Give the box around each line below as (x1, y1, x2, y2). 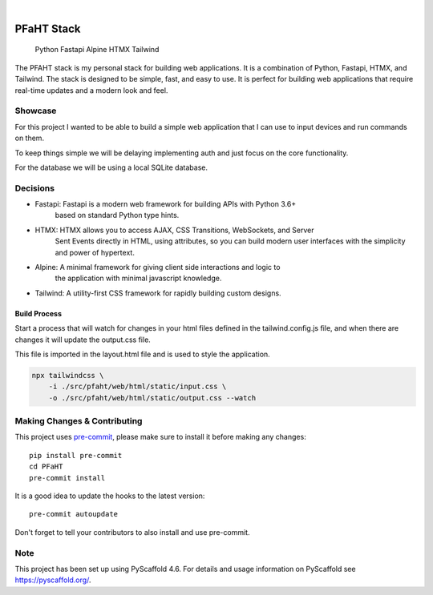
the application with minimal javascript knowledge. (55, 273, 222, 283)
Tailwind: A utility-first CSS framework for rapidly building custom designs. (34, 288, 281, 298)
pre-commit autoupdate (29, 509, 119, 519)
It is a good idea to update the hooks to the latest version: (14, 491, 205, 501)
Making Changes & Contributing (14, 416, 143, 427)
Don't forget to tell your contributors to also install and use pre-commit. (14, 527, 250, 537)
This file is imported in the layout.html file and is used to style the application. (14, 349, 270, 359)
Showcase (14, 105, 57, 116)
